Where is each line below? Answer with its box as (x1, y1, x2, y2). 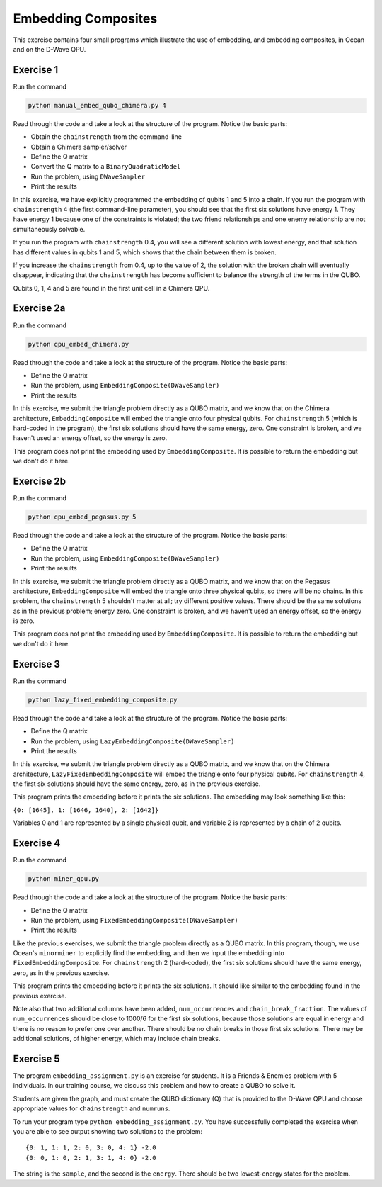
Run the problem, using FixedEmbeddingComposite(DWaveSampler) (30, 916, 238, 924)
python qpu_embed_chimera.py (28, 340, 129, 348)
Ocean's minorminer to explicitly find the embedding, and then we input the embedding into (13, 949, 284, 957)
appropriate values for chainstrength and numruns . (13, 1104, 170, 1113)
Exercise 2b (13, 475, 66, 487)
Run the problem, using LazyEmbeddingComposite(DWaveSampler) (30, 737, 235, 746)
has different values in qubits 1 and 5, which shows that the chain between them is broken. (13, 248, 277, 257)
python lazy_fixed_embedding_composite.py (28, 695, 178, 704)
